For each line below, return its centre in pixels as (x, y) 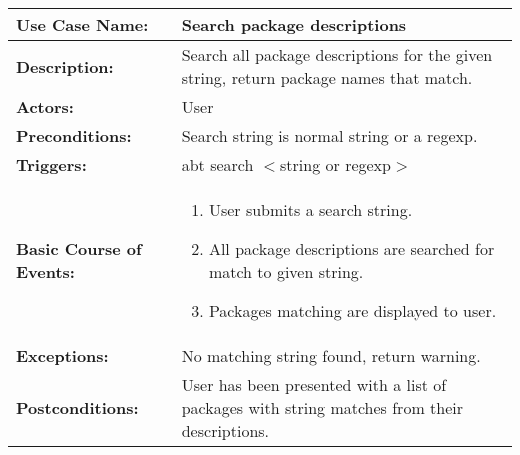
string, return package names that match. (327, 77)
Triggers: (51, 164)
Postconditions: (77, 407)
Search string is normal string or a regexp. (329, 135)
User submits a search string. (310, 209)
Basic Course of (79, 248)
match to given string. (286, 271)
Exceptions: (62, 355)
